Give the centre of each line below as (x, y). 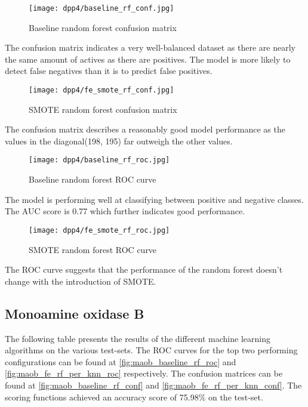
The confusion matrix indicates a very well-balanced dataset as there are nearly (150, 47)
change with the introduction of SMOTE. (81, 281)
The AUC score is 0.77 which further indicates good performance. (125, 211)
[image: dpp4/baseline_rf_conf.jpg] (101, 8)
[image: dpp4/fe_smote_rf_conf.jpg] (101, 90)
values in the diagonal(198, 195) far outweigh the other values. (119, 141)
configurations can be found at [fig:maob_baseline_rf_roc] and (121, 361)
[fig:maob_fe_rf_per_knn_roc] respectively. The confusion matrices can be (144, 373)
